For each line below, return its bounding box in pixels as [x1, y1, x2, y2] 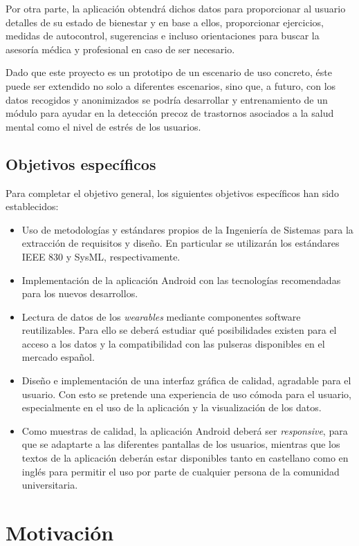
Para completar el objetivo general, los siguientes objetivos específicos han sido [6, 185, 339, 200]
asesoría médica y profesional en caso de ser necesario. [6, 41, 235, 56]
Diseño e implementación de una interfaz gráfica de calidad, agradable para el [21, 373, 351, 388]
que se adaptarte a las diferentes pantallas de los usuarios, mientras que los [21, 437, 340, 451]
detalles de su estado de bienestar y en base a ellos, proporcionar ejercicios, [6, 15, 324, 29]
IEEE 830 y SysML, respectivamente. [21, 249, 181, 263]
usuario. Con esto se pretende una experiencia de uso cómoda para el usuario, [21, 386, 351, 401]
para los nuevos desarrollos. [21, 286, 138, 301]
